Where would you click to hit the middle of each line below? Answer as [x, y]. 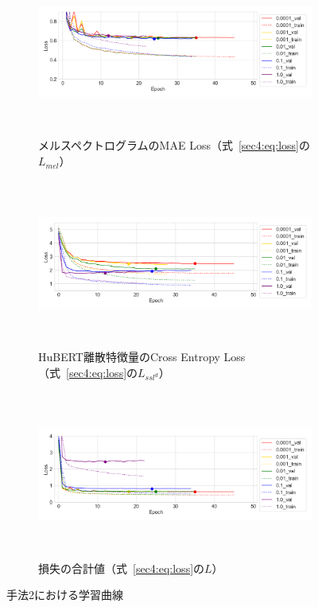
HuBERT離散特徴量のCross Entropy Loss [142, 357]
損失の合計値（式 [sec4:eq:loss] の [122, 568]
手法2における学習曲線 [65, 595]
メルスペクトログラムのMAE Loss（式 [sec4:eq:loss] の [174, 145]
